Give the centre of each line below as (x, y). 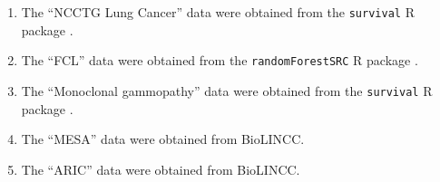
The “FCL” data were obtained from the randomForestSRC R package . (220, 60)
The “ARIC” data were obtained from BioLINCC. (161, 169)
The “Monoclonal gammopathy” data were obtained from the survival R (227, 90)
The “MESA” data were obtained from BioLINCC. (163, 139)
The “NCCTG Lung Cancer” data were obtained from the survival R (218, 12)
